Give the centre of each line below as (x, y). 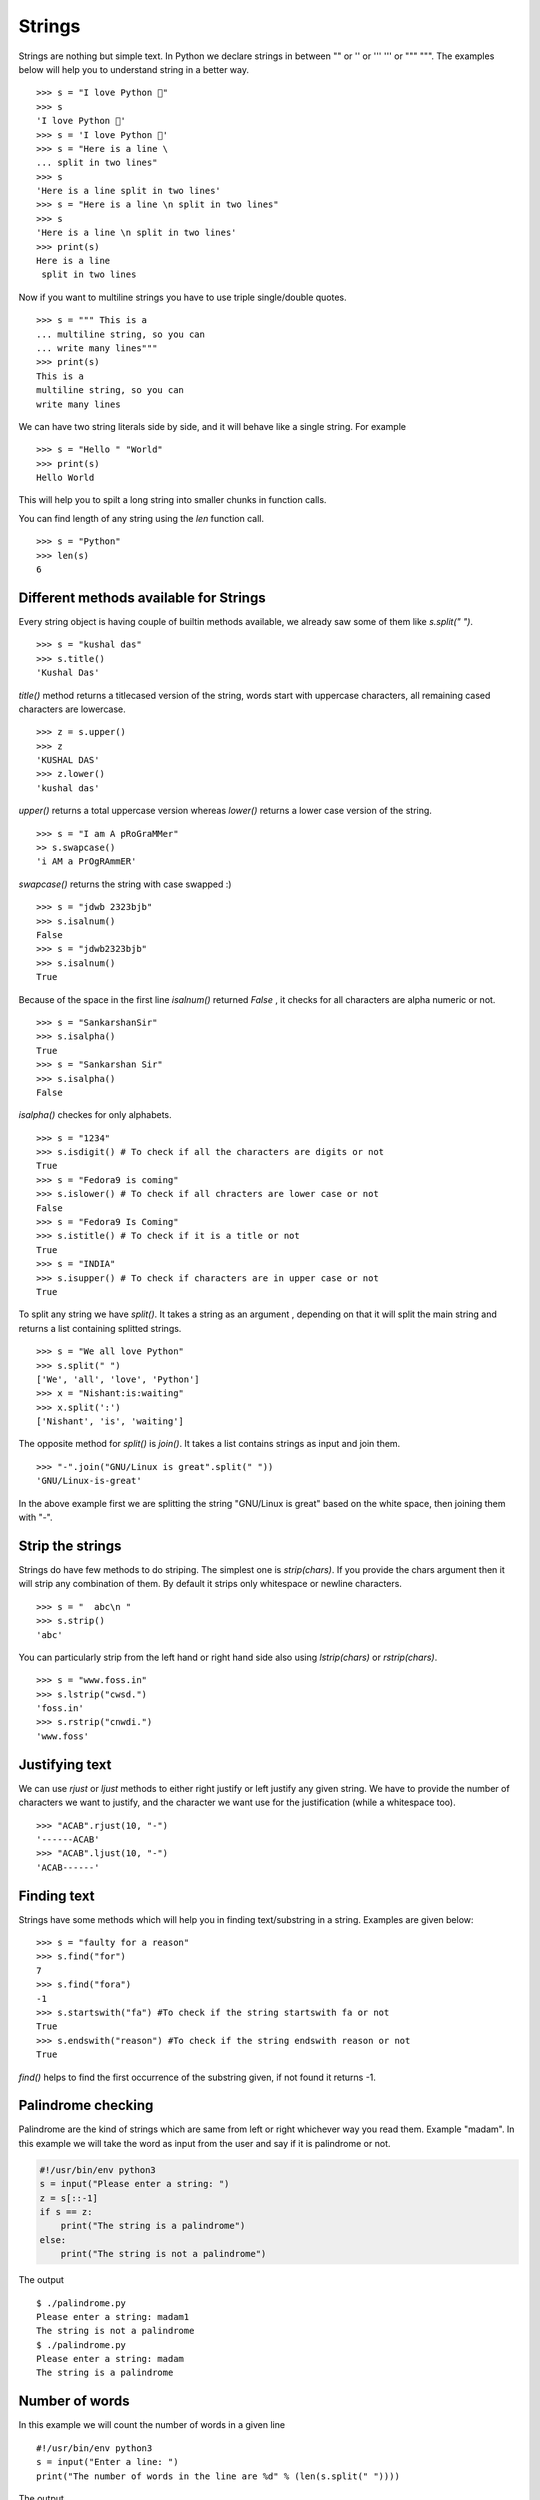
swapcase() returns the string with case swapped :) (125, 884)
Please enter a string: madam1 (113, 2316)
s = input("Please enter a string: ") (134, 2184)
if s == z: (66, 2211)
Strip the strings (70, 1545)
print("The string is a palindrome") (153, 2226)
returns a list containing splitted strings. (100, 1328)
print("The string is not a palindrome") (163, 2254)
